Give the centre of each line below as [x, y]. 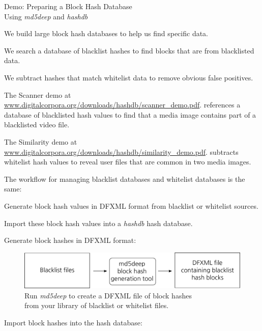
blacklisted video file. [37, 125]
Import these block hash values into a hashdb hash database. [98, 223]
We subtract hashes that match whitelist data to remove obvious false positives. [129, 77]
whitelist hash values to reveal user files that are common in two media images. [128, 162]
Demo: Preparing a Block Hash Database [68, 6]
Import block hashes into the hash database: [73, 322]
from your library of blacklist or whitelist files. [97, 305]
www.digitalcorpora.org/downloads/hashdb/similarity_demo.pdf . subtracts [121, 151]
